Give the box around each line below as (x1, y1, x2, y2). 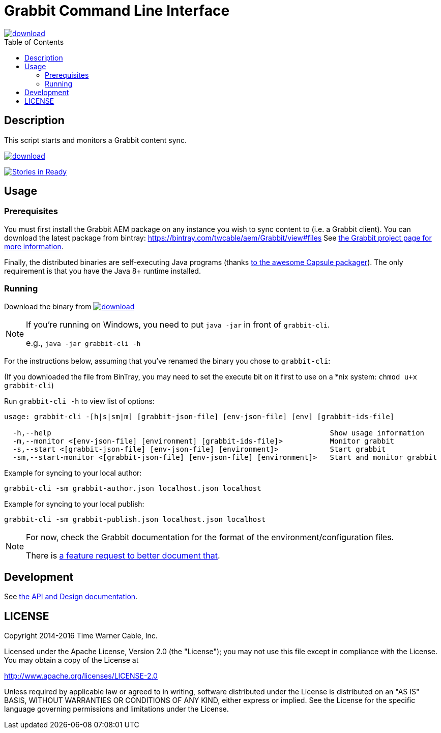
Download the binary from (4, 302, 92, 311)
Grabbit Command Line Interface (4, 2, 230, 19)
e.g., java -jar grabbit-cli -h (26, 337, 141, 348)
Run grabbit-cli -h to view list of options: (4, 396, 155, 405)
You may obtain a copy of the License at (4, 656, 139, 665)
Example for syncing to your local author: (4, 468, 142, 477)
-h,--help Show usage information (12, 428, 425, 437)
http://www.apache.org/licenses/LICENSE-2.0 (4, 671, 158, 681)
